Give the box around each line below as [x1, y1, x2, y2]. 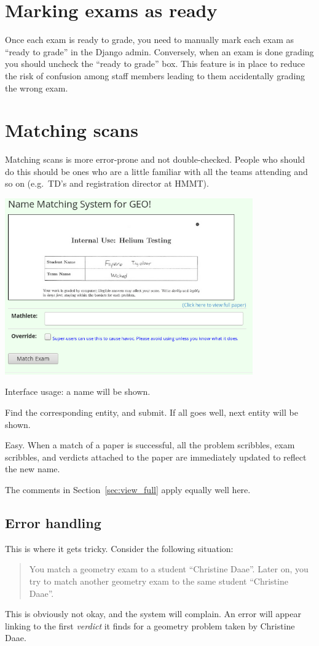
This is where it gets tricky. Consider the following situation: [5, 542, 234, 555]
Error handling [5, 513, 101, 532]
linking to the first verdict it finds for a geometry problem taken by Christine [5, 619, 295, 632]
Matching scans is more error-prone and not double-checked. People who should [5, 153, 305, 166]
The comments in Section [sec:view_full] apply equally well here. [5, 483, 251, 496]
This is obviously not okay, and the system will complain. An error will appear [5, 607, 302, 620]
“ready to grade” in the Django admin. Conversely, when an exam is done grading [5, 45, 314, 58]
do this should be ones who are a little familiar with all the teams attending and [5, 165, 308, 177]
